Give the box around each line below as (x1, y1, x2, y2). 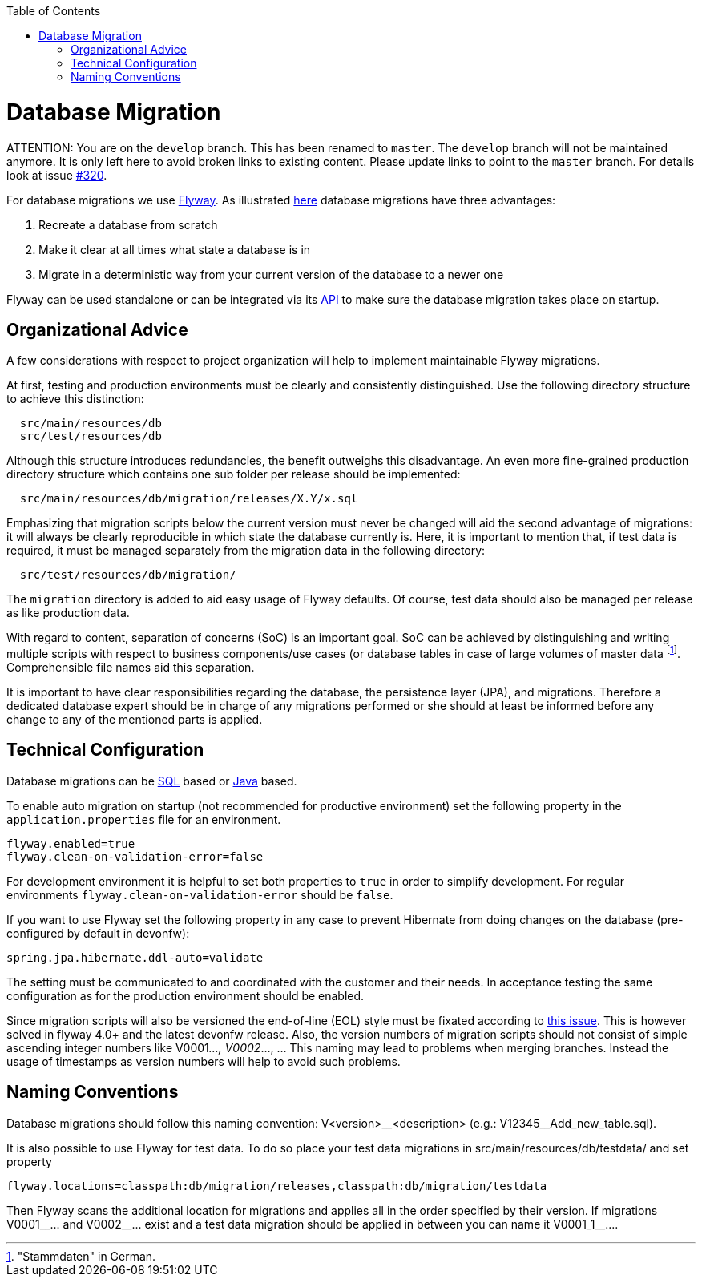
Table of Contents (6, 4, 101, 18)
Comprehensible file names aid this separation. (6, 660, 255, 674)
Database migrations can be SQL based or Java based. (6, 773, 297, 788)
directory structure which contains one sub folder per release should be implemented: (6, 467, 461, 482)
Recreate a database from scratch (38, 217, 218, 232)
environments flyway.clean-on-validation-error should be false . (6, 887, 393, 902)
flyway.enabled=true (6, 837, 135, 850)
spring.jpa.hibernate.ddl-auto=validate (6, 950, 264, 964)
